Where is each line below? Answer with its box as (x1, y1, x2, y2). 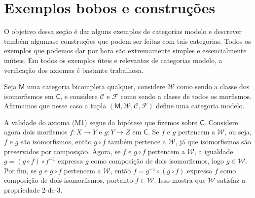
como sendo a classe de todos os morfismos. (120, 91, 252, 101)
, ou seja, (224, 127, 252, 137)
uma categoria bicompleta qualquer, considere (27, 81, 166, 92)
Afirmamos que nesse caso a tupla (4, 100, 107, 111)
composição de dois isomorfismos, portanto (4, 175, 133, 185)
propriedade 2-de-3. (4, 185, 63, 195)
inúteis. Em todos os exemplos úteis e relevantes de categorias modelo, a (4, 55, 222, 65)
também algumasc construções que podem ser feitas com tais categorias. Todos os (4, 35, 251, 46)
